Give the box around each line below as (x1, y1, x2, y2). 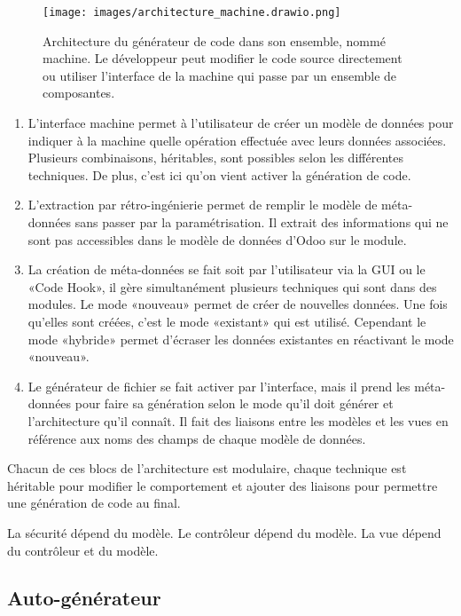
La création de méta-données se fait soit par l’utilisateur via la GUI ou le (27, 260, 426, 279)
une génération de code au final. (7, 494, 181, 512)
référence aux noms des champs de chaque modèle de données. (27, 429, 366, 447)
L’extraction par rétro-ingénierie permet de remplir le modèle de (27, 195, 378, 214)
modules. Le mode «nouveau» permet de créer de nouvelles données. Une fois (27, 295, 448, 313)
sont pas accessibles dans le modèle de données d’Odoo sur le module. (27, 230, 407, 249)
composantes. (43, 83, 115, 102)
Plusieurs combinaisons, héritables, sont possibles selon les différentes (27, 148, 403, 167)
